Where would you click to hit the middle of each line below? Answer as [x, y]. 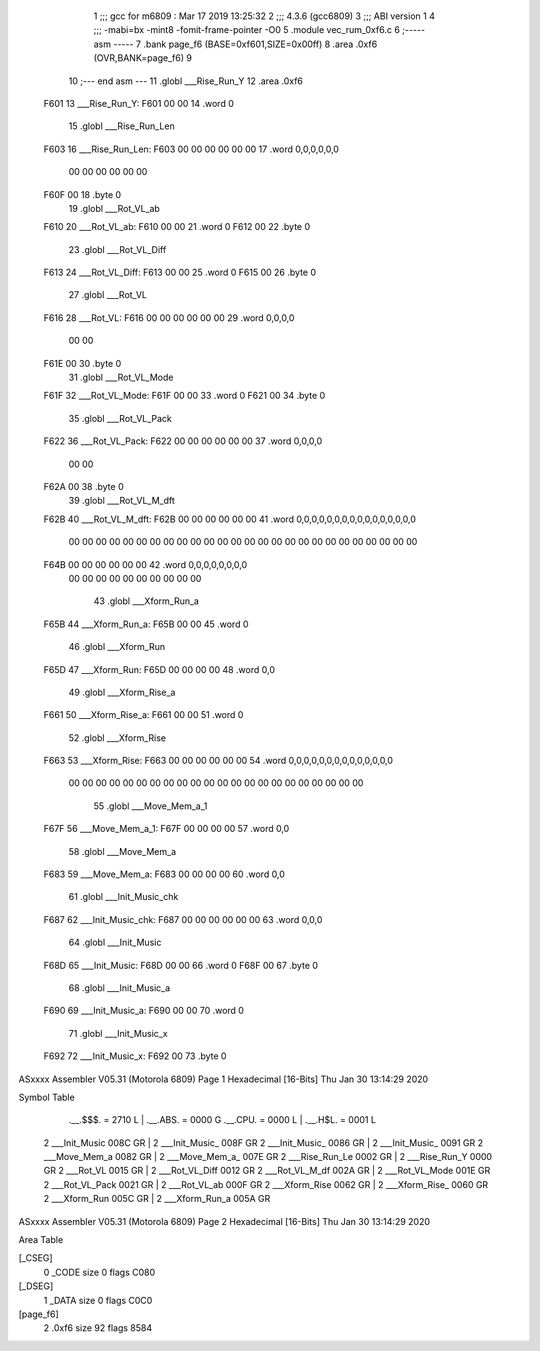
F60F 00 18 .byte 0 [82, 194]
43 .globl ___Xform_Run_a [146, 601]
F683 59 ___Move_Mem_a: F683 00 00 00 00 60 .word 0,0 [164, 874]
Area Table [41, 1240]
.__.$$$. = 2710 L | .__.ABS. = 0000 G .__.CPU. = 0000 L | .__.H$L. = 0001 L [222, 1120]
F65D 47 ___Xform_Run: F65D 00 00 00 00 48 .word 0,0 [159, 669]
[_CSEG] [36, 1258]
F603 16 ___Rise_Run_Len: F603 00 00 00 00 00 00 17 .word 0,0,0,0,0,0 [191, 149]
